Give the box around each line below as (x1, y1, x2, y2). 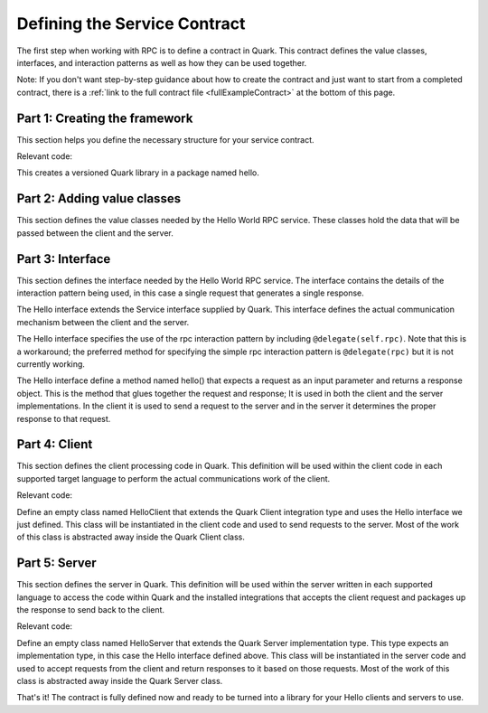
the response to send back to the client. (16, 605, 165, 615)
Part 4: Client (16, 436, 93, 452)
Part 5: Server (16, 556, 97, 571)
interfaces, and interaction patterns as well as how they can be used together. (16, 57, 307, 68)
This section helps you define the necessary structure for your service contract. (16, 134, 315, 145)
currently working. (16, 358, 86, 370)
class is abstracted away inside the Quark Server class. (16, 676, 223, 687)
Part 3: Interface (16, 251, 111, 267)
